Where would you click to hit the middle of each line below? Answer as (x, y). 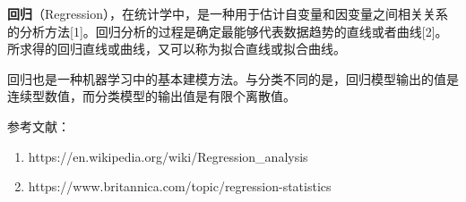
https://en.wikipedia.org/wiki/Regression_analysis (168, 156)
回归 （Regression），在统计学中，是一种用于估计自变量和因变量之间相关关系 (228, 13)
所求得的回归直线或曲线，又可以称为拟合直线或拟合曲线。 (177, 49)
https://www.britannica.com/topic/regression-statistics (180, 186)
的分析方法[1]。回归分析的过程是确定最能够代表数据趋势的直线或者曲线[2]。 (228, 31)
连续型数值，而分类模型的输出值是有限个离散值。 (151, 96)
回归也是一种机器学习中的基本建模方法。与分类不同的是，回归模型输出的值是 (233, 78)
